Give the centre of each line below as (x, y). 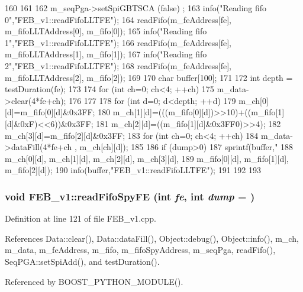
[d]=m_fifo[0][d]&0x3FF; (50, 112)
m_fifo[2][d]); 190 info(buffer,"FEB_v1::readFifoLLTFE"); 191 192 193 (133, 170)
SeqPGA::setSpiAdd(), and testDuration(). (82, 261)
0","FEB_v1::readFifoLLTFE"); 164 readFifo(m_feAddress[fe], (118, 19)
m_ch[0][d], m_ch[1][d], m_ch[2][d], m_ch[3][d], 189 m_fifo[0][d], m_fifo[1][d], (147, 158)
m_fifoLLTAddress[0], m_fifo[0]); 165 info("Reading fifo (106, 31)
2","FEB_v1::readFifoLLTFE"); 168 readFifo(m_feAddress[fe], (118, 65)
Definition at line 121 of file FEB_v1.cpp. (80, 218)
